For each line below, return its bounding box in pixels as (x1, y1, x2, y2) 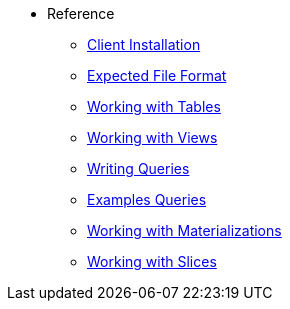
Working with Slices (87, 253, 217, 270)
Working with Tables (87, 98, 221, 115)
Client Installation (87, 36, 201, 53)
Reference (47, 5, 115, 22)
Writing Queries (87, 160, 190, 177)
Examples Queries (87, 191, 207, 208)
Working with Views (87, 129, 218, 146)
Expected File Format (87, 67, 227, 84)
